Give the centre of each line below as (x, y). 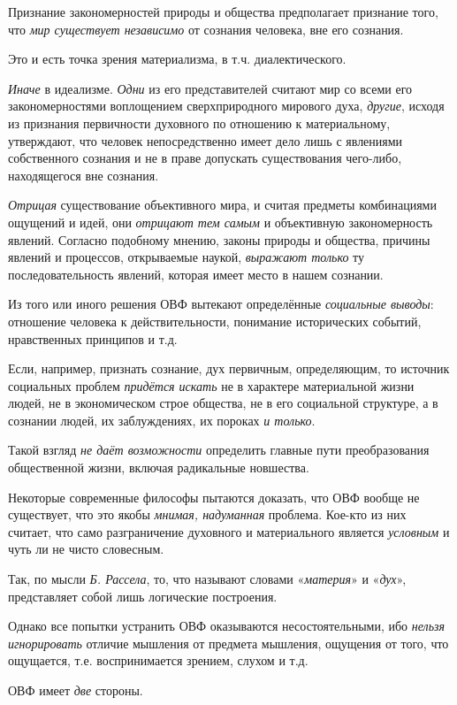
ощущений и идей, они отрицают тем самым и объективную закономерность (221, 222)
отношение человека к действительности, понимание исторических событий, (215, 321)
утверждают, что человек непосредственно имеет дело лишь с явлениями (206, 140)
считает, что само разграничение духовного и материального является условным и (229, 531)
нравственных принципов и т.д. (93, 338)
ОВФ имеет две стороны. (76, 690)
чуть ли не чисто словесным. (86, 549)
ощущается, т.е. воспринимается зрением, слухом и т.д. (158, 660)
